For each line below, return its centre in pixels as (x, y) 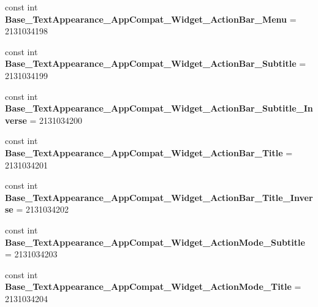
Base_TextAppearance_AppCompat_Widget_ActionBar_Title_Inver (159, 197)
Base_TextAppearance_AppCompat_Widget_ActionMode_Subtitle (155, 242)
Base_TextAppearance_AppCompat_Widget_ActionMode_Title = (153, 286)
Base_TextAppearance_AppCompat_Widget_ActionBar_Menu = (151, 19)
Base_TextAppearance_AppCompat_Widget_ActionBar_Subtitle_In (159, 108)
